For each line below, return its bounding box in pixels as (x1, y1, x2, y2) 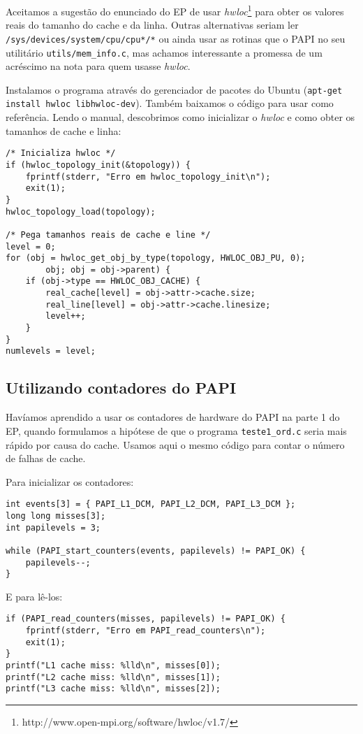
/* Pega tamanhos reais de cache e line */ (6, 229, 211, 240)
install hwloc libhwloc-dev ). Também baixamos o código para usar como (6, 96, 334, 110)
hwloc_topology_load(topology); (6, 206, 156, 217)
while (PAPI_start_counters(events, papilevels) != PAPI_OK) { (6, 545, 306, 556)
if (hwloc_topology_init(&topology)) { (6, 159, 191, 170)
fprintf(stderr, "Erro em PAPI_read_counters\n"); (25, 626, 266, 636)
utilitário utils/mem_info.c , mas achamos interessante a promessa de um (6, 45, 323, 59)
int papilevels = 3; (6, 522, 101, 533)
